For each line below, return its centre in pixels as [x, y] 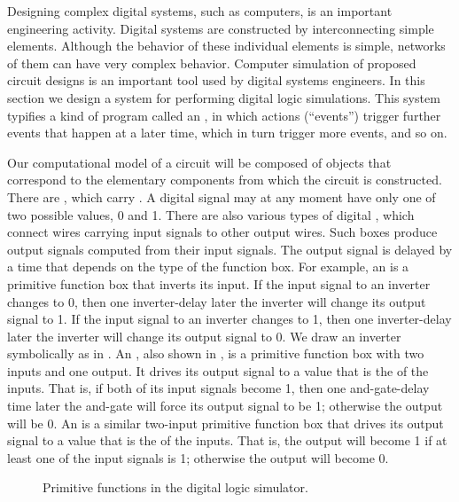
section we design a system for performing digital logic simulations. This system [224, 97]
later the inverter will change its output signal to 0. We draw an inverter [204, 336]
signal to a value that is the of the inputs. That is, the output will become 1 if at [227, 440]
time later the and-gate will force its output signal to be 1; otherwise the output [225, 406]
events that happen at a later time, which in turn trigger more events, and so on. [227, 133]
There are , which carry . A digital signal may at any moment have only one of [222, 196]
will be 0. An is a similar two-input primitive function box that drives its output [226, 423]
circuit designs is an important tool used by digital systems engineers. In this [216, 80]
